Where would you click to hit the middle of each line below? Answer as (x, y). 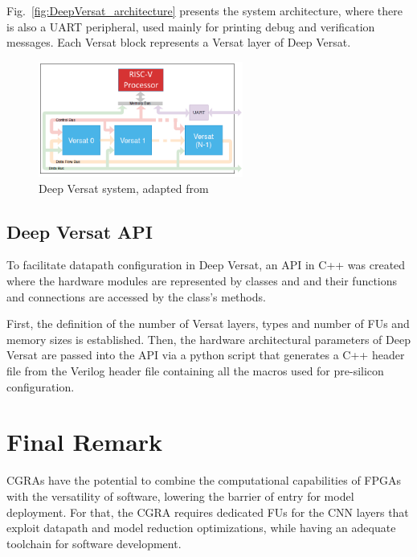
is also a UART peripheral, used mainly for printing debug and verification (191, 26)
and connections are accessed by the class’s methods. (136, 296)
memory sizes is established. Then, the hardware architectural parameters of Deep (208, 339)
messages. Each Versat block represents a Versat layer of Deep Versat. (179, 42)
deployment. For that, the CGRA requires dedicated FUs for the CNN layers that (208, 512)
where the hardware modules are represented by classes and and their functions (202, 281)
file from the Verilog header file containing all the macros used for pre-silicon (195, 371)
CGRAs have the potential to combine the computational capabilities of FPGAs (204, 480)
